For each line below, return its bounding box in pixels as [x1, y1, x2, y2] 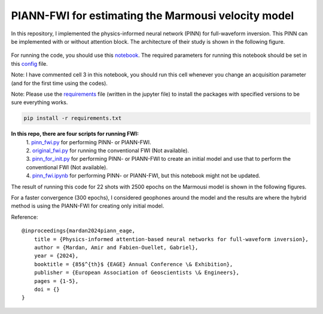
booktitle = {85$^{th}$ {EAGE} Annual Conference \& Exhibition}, [33, 261, 233, 267]
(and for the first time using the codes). [11, 80, 108, 87]
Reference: [11, 213, 38, 221]
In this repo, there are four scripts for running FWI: [11, 130, 139, 138]
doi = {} [33, 286, 60, 292]
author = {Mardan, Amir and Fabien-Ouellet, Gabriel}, [33, 244, 199, 251]
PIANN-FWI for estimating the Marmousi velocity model [11, 9, 294, 22]
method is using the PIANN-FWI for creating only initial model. [11, 202, 164, 209]
